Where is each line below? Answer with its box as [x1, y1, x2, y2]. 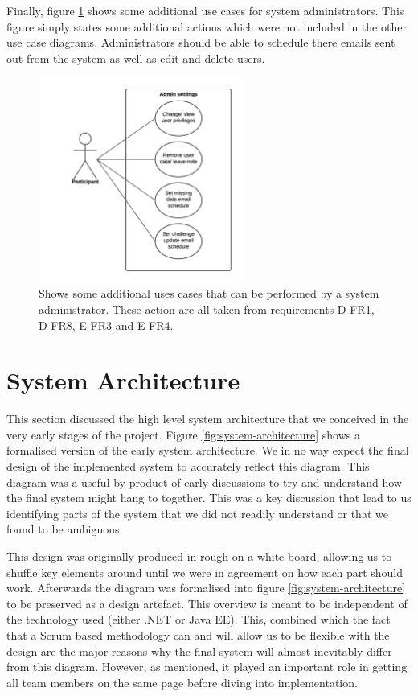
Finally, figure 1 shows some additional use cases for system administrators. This [6, 2, 404, 19]
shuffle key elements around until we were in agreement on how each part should [6, 563, 404, 580]
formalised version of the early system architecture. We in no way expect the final [6, 442, 409, 459]
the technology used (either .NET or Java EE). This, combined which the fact [6, 611, 391, 628]
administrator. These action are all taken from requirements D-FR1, [39, 300, 375, 317]
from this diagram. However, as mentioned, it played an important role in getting [6, 658, 408, 675]
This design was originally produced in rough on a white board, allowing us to [6, 548, 392, 565]
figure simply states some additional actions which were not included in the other [6, 18, 407, 35]
